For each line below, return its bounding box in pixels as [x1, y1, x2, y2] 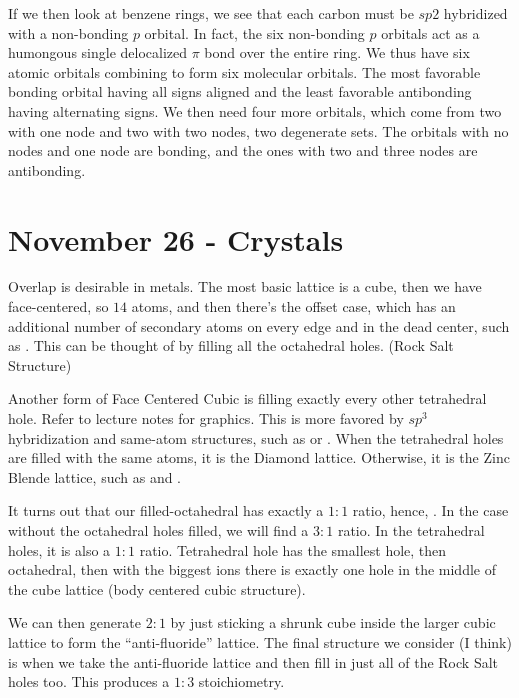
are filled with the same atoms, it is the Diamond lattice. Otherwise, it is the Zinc [8, 447, 510, 468]
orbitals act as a [381, 22, 480, 43]
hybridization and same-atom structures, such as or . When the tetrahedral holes [8, 427, 504, 448]
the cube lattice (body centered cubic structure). [8, 578, 306, 599]
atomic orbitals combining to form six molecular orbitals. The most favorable [8, 61, 481, 82]
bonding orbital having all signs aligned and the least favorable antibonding [8, 81, 472, 102]
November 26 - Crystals [8, 218, 344, 259]
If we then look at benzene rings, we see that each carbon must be [8, 3, 414, 23]
